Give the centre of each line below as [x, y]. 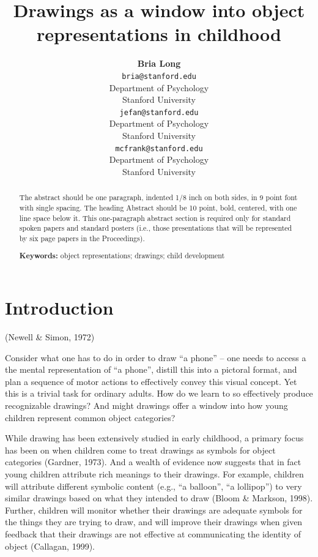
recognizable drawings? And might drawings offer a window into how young [146, 405]
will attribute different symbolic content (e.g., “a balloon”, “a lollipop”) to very [153, 486]
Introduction [59, 308]
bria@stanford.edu [159, 76]
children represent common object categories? [90, 417]
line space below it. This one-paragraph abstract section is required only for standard [155, 218]
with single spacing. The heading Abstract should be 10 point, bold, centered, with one [158, 207]
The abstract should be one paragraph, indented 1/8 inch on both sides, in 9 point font [158, 197]
